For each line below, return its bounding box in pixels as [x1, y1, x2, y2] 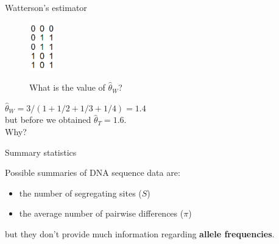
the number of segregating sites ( [19, 186, 142, 199]
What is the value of [29, 81, 105, 94]
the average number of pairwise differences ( [19, 207, 184, 220]
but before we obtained [5, 113, 91, 126]
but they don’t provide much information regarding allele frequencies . [5, 227, 275, 240]
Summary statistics [5, 145, 77, 158]
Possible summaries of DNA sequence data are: [5, 166, 180, 179]
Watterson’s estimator [5, 1, 87, 13]
